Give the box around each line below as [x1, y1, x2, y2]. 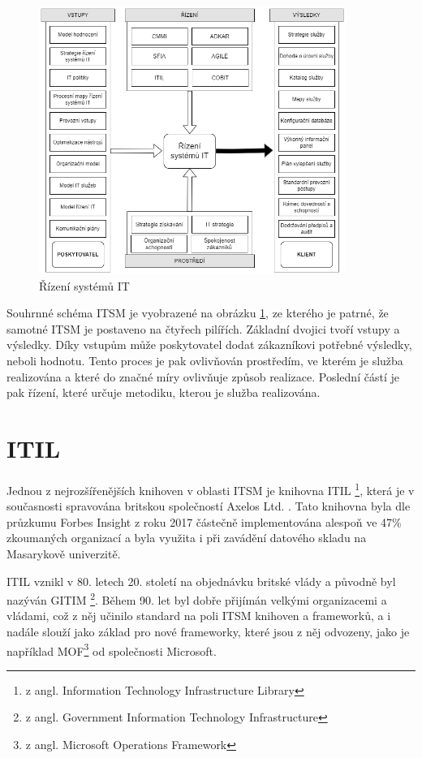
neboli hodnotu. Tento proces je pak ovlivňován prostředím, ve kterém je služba [6, 352, 403, 369]
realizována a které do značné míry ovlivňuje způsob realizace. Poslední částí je [6, 368, 399, 385]
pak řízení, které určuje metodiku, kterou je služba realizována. [6, 384, 321, 401]
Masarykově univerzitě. [6, 545, 121, 562]
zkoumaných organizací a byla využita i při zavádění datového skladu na [6, 529, 367, 546]
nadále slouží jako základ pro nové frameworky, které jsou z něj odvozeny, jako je [6, 623, 410, 640]
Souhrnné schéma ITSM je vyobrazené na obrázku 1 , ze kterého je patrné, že [6, 304, 389, 321]
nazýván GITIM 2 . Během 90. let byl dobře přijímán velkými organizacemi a [6, 589, 387, 608]
